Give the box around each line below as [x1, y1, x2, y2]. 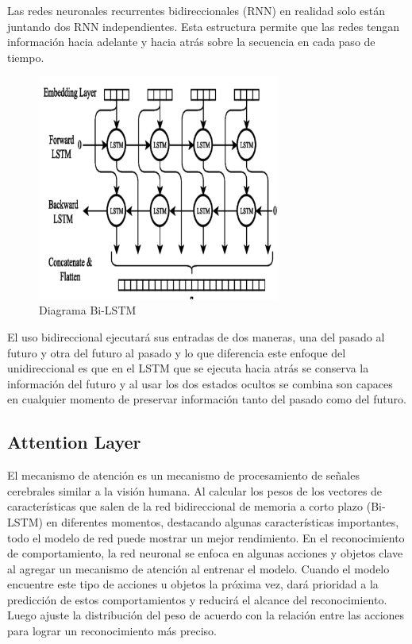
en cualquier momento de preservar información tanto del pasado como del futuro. [7, 391, 406, 407]
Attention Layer [7, 430, 141, 454]
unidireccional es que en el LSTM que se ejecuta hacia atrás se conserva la [7, 360, 369, 376]
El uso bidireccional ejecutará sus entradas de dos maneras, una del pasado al [7, 328, 385, 345]
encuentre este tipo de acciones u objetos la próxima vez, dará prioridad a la [7, 576, 379, 592]
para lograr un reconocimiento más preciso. [7, 623, 218, 639]
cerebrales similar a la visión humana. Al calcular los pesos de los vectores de [7, 482, 383, 499]
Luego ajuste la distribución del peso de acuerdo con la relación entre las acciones [7, 607, 405, 623]
